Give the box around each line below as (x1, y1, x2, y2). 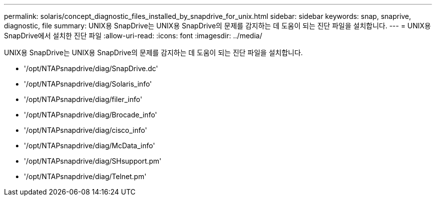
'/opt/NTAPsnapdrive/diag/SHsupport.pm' (24, 157, 162, 165)
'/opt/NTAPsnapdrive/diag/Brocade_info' (24, 110, 157, 119)
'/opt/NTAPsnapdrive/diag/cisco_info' (24, 126, 147, 134)
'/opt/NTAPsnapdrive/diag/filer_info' (24, 95, 142, 103)
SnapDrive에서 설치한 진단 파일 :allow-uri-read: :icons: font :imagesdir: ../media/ (4, 31, 262, 40)
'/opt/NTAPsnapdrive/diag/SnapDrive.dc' (24, 64, 158, 73)
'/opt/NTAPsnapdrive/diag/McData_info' (24, 141, 155, 150)
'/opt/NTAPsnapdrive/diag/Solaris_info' (24, 80, 152, 88)
